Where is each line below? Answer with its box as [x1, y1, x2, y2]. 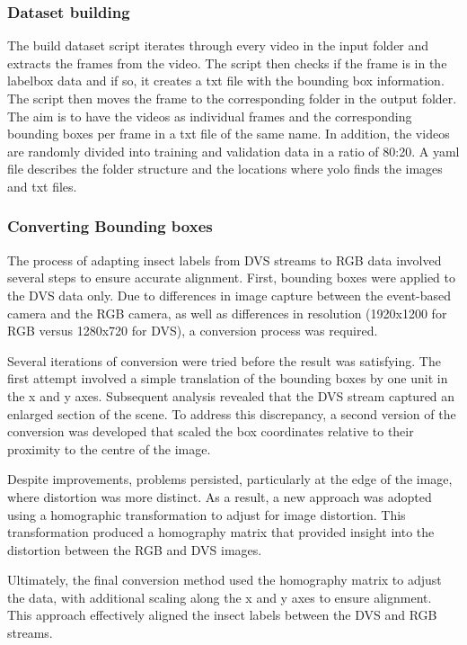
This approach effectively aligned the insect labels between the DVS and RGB [7, 605, 437, 624]
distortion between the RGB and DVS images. [7, 540, 262, 559]
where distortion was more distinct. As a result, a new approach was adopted [7, 487, 432, 506]
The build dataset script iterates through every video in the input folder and [7, 36, 429, 55]
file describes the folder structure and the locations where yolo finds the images [7, 159, 443, 178]
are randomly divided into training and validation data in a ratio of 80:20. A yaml [7, 141, 460, 160]
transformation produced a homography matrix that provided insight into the [7, 523, 435, 542]
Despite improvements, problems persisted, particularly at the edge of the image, [7, 470, 453, 488]
